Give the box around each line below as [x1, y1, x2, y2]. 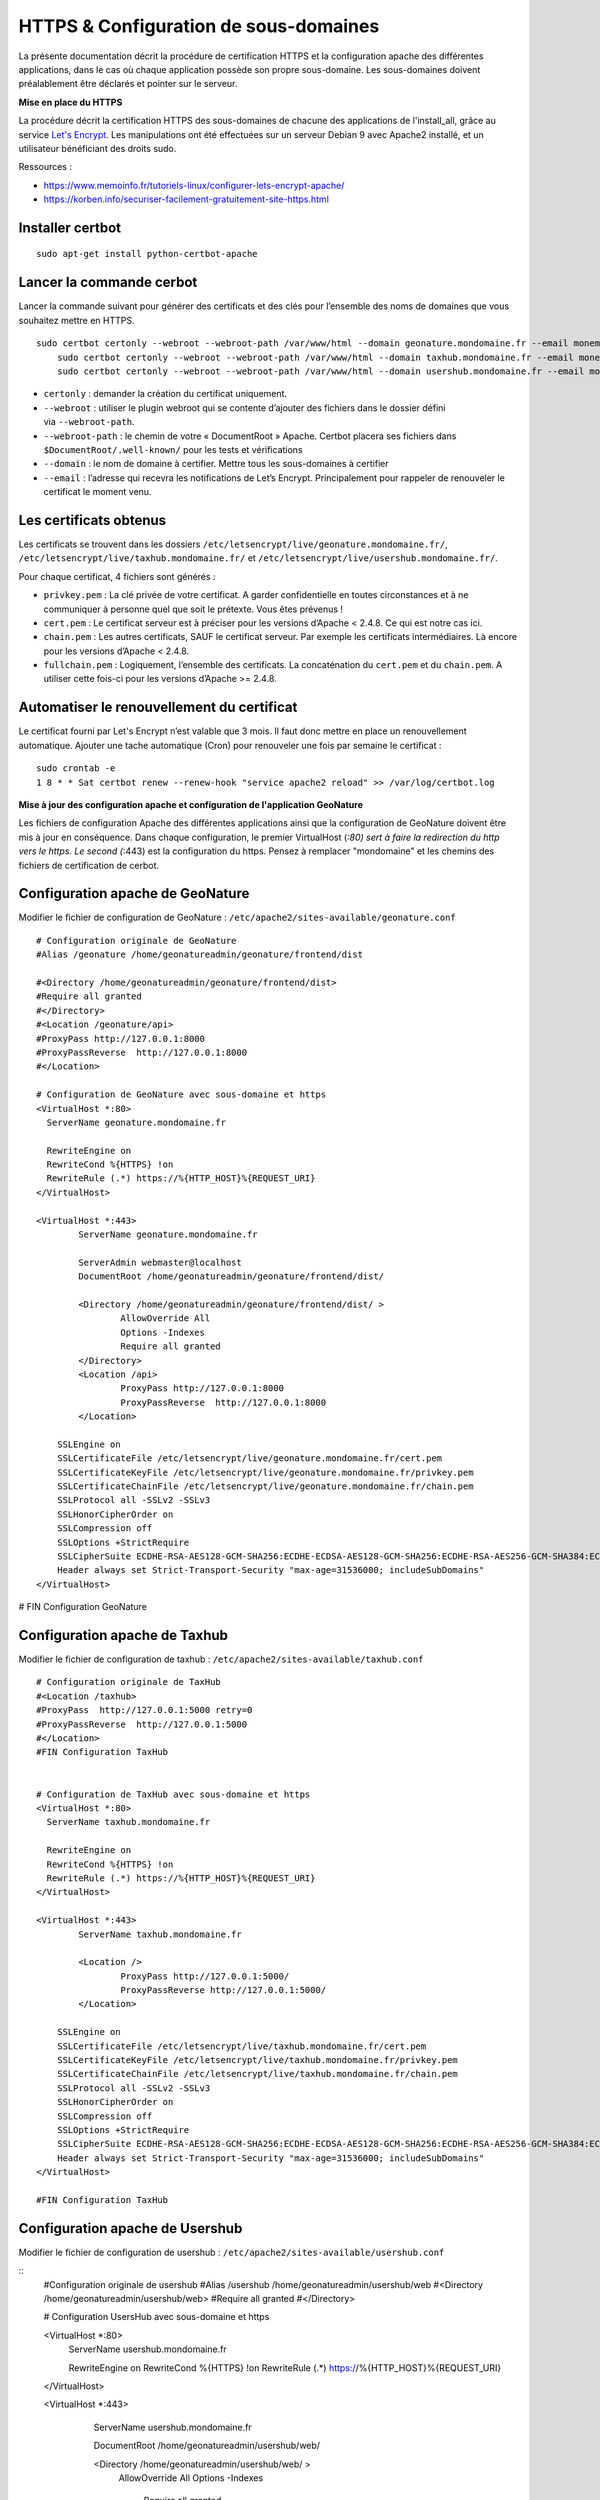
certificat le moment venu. [43, 486, 152, 498]
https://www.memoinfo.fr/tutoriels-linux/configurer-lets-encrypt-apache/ [43, 179, 345, 191]
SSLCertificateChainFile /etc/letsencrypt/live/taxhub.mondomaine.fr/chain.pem [56, 2068, 459, 2080]
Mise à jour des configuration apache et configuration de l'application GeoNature [18, 798, 364, 810]
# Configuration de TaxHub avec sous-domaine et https [36, 1788, 311, 1800]
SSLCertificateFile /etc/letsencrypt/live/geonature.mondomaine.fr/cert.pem [56, 1453, 443, 1464]
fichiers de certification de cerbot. [18, 859, 160, 871]
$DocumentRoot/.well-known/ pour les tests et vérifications [43, 443, 304, 455]
